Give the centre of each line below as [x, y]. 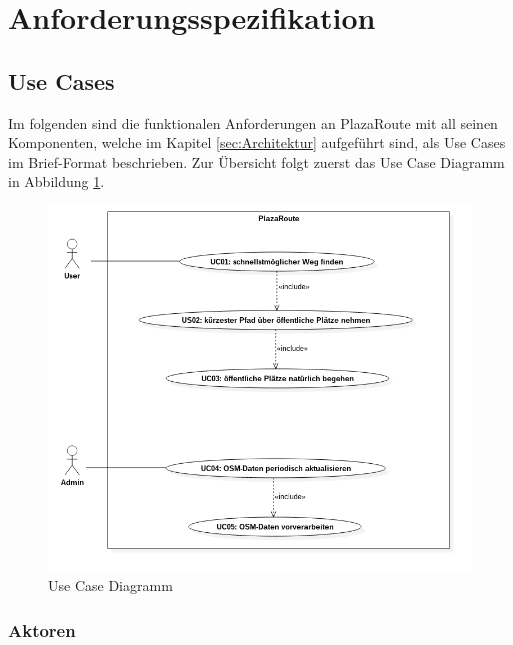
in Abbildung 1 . [56, 181]
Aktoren [42, 629]
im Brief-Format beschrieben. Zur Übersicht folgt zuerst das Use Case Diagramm [256, 161]
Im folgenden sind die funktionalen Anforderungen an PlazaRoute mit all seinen [253, 122]
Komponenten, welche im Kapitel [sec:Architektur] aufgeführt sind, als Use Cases [257, 142]
